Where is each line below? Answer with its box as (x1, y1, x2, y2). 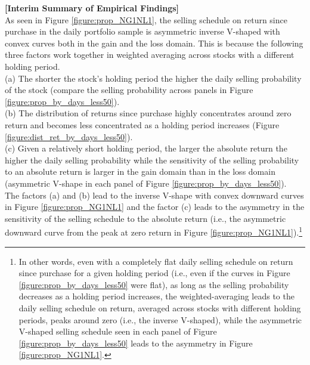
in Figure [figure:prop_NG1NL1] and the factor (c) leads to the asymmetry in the (5, 200, 305, 213)
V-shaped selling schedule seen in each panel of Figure (18, 325, 217, 338)
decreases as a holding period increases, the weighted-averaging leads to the (18, 290, 294, 302)
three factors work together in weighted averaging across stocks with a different (5, 48, 294, 61)
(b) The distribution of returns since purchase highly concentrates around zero (5, 107, 292, 119)
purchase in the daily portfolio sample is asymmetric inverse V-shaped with (5, 25, 280, 38)
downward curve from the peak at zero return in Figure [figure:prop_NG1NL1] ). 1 (5, 224, 303, 238)
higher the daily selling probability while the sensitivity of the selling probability (5, 153, 299, 166)
